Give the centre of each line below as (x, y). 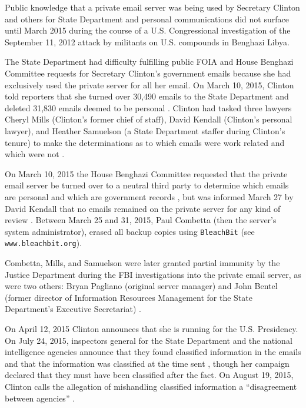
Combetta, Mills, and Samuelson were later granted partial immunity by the (142, 263)
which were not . (35, 154)
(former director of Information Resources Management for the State (129, 297)
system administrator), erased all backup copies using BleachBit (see (130, 231)
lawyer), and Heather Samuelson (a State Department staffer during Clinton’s (145, 130)
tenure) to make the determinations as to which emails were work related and (145, 142)
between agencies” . (40, 398)
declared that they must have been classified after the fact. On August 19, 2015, (149, 375)
